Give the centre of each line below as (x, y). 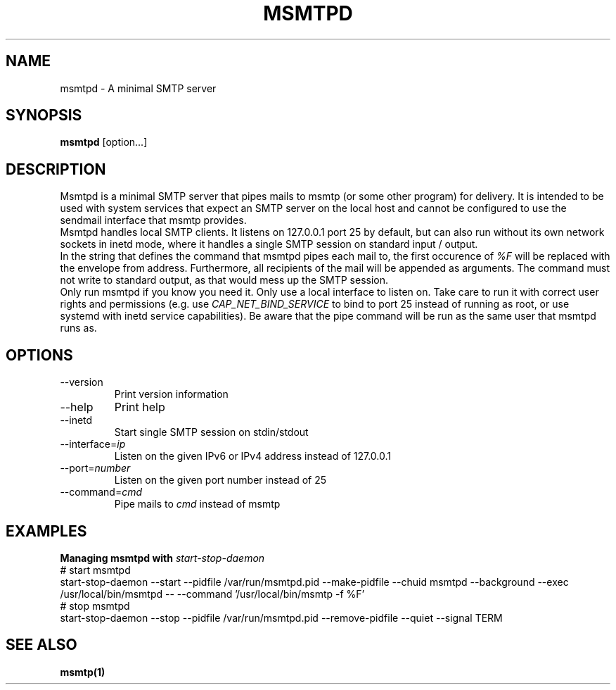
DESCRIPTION (56, 169)
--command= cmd (101, 492)
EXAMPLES (46, 531)
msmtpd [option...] (104, 142)
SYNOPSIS (44, 115)
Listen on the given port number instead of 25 (220, 480)
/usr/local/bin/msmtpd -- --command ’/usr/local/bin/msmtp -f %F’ (212, 594)
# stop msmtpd (95, 606)
